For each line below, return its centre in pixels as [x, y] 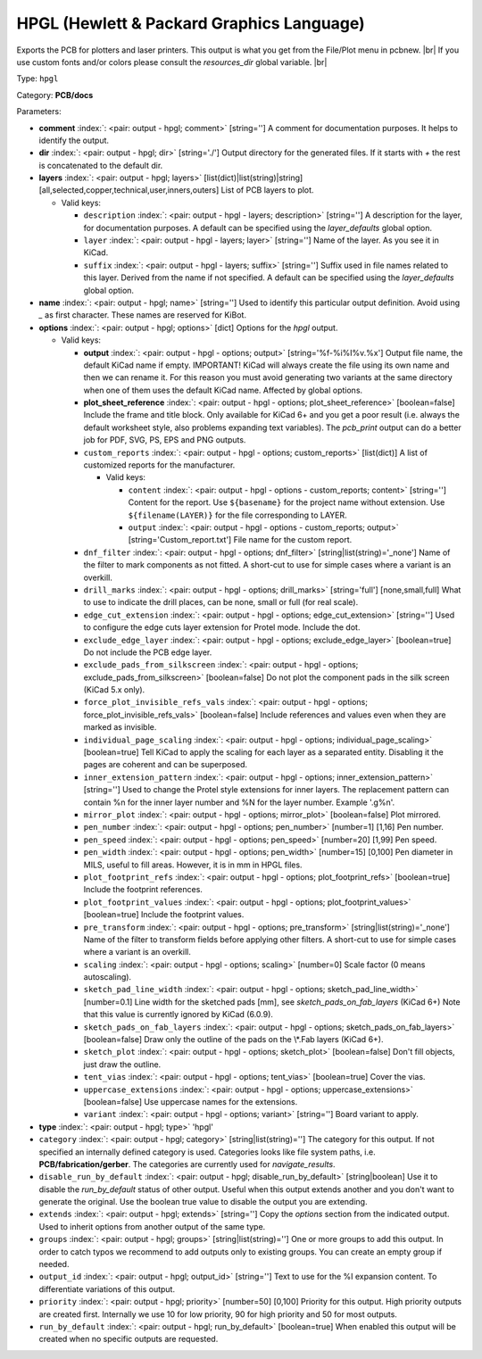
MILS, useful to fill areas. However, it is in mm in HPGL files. [193, 865]
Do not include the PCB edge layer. [148, 652]
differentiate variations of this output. [107, 1289]
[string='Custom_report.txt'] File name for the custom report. [240, 540]
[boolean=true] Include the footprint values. [164, 915]
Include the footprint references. [143, 890]
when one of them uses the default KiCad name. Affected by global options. [223, 390]
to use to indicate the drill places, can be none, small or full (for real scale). [221, 602]
